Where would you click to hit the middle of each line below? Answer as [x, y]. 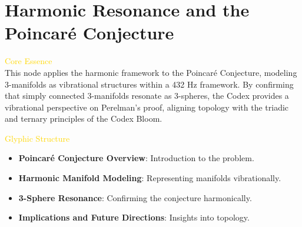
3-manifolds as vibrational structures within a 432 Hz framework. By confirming [149, 84]
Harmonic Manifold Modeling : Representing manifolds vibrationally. [150, 178]
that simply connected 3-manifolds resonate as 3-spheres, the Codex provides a [147, 96]
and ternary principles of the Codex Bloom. [84, 118]
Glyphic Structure [37, 138]
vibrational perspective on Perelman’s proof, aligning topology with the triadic [147, 107]
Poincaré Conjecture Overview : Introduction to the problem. [136, 158]
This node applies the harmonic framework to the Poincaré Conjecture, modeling [151, 72]
